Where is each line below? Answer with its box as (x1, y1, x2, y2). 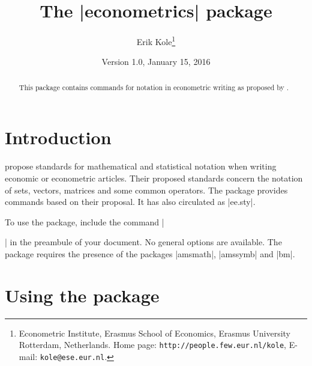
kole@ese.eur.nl (40, 353, 105, 362)
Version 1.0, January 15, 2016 (101, 55, 211, 68)
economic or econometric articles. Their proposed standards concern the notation (5, 171, 303, 184)
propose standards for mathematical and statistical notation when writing (5, 160, 277, 172)
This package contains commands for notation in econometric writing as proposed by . (19, 82, 289, 92)
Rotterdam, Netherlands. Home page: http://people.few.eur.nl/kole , (19, 338, 286, 351)
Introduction (5, 125, 112, 150)
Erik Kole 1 (136, 34, 176, 47)
